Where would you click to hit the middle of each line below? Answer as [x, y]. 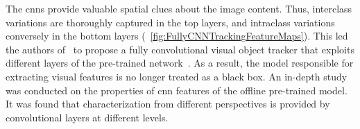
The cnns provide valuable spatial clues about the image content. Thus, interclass [179, 8]
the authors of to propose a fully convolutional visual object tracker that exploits [180, 49]
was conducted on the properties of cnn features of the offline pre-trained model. [177, 90]
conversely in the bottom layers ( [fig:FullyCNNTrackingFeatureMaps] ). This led [177, 36]
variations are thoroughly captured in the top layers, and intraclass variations [170, 22]
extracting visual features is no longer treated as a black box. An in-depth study [177, 76]
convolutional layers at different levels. [87, 117]
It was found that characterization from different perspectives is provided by [168, 104]
